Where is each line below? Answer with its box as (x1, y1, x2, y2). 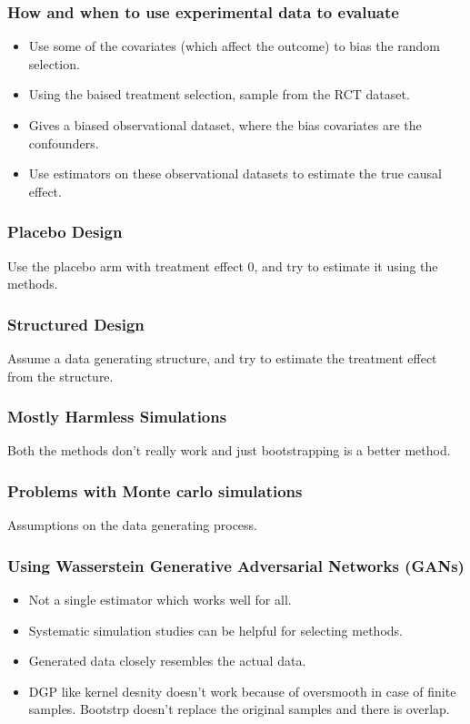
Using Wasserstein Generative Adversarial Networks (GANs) (7, 554, 465, 576)
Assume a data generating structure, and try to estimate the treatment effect (7, 349, 437, 367)
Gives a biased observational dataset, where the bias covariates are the (28, 116, 422, 134)
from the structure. (7, 366, 114, 385)
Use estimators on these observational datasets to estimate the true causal (28, 164, 442, 183)
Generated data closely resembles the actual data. (28, 651, 306, 670)
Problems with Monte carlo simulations (7, 479, 303, 502)
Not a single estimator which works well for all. (28, 590, 292, 609)
